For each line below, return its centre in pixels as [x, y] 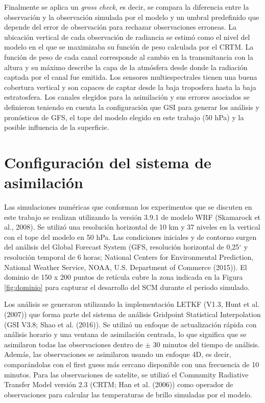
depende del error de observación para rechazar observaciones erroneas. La [121, 27]
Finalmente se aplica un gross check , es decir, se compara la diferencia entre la [127, 7]
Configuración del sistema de [108, 162]
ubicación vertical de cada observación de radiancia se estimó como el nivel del [127, 37]
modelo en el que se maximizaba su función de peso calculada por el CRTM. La [129, 47]
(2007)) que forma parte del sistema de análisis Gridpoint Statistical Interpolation [132, 314]
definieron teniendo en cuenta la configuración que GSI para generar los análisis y [132, 107]
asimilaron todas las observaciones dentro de [74, 344]
